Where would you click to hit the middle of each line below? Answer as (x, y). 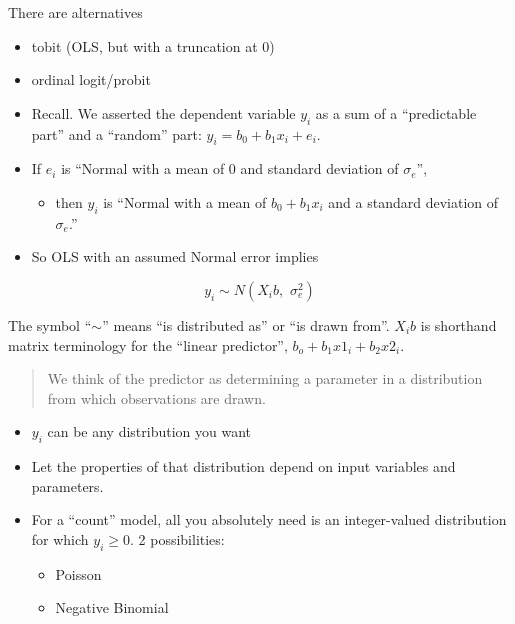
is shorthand (458, 324)
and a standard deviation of (413, 201)
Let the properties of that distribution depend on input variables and (243, 466)
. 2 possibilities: (177, 538)
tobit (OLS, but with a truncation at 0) (153, 45)
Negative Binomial (112, 607)
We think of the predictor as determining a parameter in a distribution (265, 378)
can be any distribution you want (149, 431)
